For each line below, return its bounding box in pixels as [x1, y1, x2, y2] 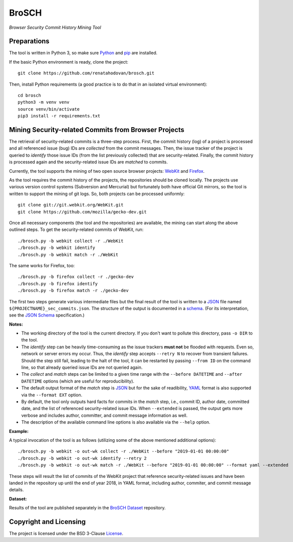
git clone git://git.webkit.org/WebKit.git [18, 202, 124, 208]
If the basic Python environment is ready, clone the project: [9, 59, 129, 65]
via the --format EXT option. [21, 392, 83, 398]
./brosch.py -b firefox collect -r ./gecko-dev [18, 274, 134, 280]
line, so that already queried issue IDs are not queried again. [21, 364, 143, 370]
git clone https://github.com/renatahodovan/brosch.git [18, 70, 155, 76]
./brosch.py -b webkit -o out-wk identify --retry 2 [18, 455, 147, 461]
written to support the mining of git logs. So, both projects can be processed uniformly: [9, 191, 185, 197]
